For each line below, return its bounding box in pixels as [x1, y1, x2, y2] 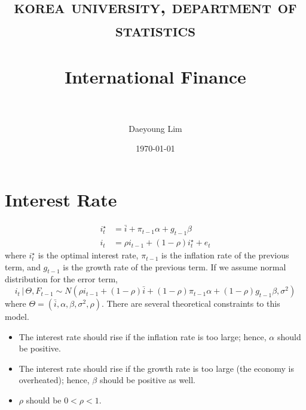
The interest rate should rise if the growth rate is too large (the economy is [19, 362, 295, 374]
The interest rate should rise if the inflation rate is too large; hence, [19, 330, 267, 343]
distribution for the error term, [5, 273, 118, 285]
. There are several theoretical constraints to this [101, 297, 280, 310]
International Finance [65, 64, 246, 88]
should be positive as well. [99, 374, 195, 386]
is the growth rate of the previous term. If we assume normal [63, 260, 286, 273]
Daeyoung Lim [128, 122, 182, 134]
